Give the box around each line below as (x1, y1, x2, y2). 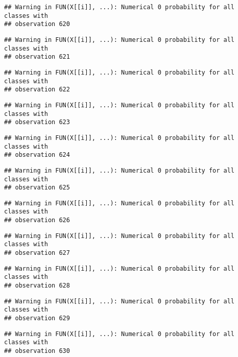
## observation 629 (4, 315, 70, 322)
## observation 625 (4, 184, 70, 192)
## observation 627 (4, 249, 70, 257)
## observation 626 (4, 217, 70, 224)
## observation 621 (4, 53, 70, 61)
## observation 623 (4, 118, 70, 126)
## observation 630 (4, 347, 70, 354)
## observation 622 (4, 86, 70, 93)
